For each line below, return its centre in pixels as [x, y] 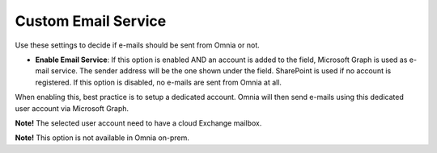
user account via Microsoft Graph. [72, 108]
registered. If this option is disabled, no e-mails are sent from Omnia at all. [159, 82]
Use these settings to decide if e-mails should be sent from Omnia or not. [137, 45]
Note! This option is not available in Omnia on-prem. [102, 138]
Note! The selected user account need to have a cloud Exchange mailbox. [138, 123]
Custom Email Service [91, 21]
